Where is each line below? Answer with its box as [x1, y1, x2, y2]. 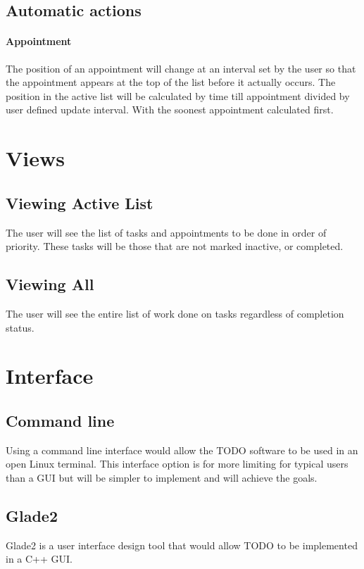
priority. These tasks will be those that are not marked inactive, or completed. [6, 239, 344, 254]
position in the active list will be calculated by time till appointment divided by [6, 88, 350, 103]
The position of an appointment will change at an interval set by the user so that [6, 61, 356, 75]
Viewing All [6, 273, 94, 295]
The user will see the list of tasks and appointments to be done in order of [6, 225, 327, 239]
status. [6, 320, 34, 334]
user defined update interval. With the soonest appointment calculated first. [6, 102, 334, 117]
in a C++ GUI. [6, 551, 73, 566]
